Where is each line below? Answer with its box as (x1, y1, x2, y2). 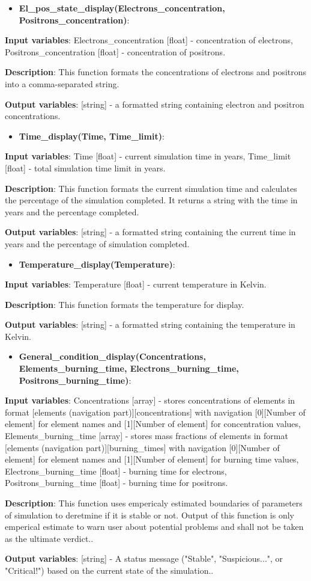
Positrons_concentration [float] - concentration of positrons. (5, 45, 226, 58)
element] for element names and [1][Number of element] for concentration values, (5, 417, 301, 430)
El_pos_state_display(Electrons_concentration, (19, 2, 225, 14)
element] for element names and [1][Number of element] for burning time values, (5, 453, 299, 466)
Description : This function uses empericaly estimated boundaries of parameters (5, 497, 303, 509)
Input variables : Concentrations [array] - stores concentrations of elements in (5, 394, 295, 407)
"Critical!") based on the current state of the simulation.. (5, 564, 214, 576)
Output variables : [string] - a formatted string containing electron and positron (5, 97, 304, 110)
